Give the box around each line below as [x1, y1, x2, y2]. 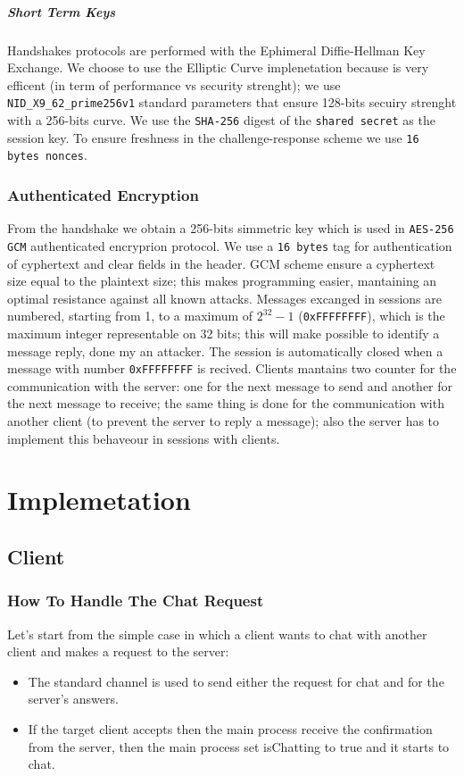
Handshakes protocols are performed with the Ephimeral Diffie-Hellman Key [7, 40, 426, 59]
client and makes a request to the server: [7, 642, 229, 661]
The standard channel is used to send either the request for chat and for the [28, 672, 444, 690]
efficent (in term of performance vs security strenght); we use [7, 75, 341, 94]
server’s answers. [28, 689, 119, 708]
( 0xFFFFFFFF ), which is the [298, 306, 445, 325]
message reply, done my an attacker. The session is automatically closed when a [7, 341, 443, 360]
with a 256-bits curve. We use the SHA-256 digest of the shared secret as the [7, 111, 435, 129]
